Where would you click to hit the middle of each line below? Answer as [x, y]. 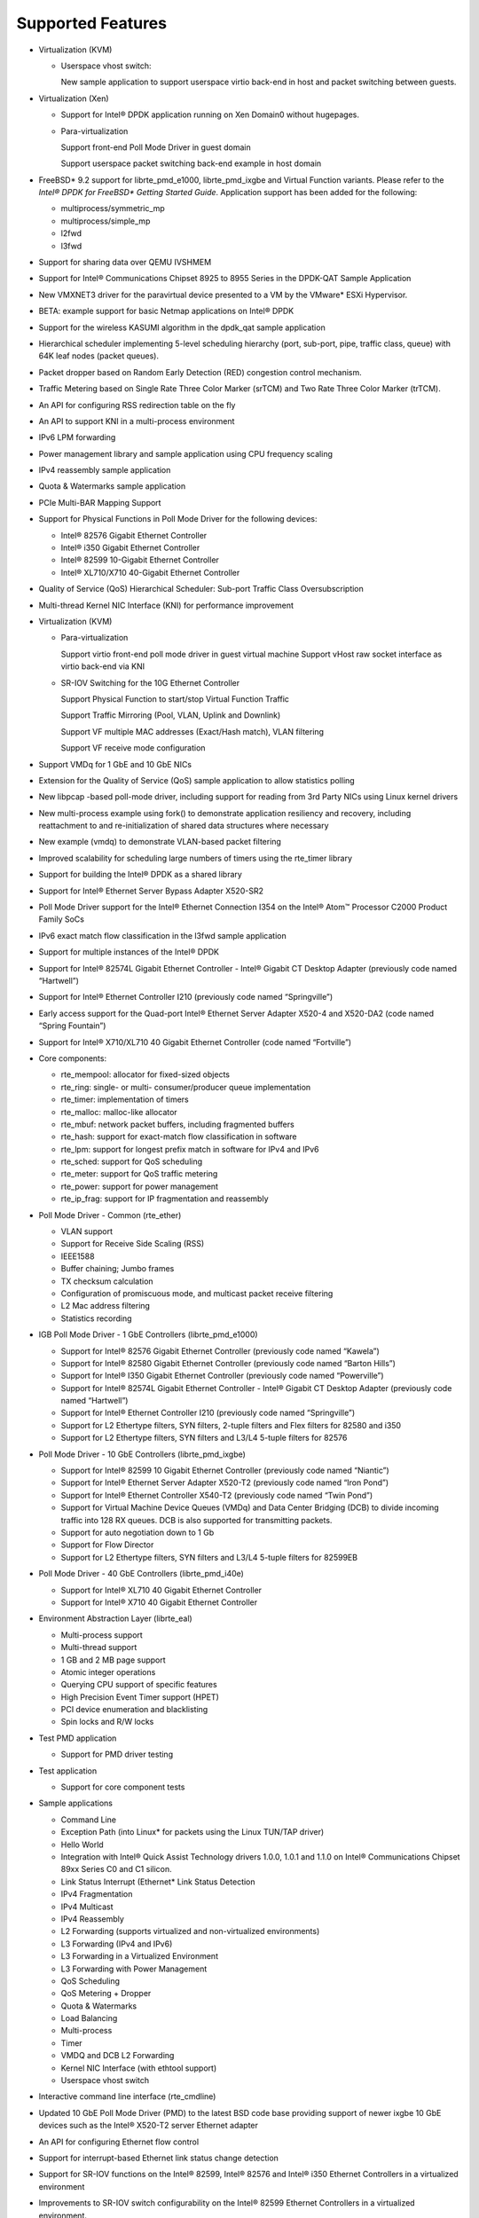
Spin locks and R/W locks [107, 1722]
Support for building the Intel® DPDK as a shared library [141, 875]
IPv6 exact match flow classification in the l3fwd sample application [163, 935]
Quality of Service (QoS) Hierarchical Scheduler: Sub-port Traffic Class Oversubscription [201, 589]
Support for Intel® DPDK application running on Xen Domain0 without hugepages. [210, 114]
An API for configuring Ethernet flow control [119, 2142]
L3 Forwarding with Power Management [134, 1969]
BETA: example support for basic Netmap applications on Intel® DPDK [166, 311]
